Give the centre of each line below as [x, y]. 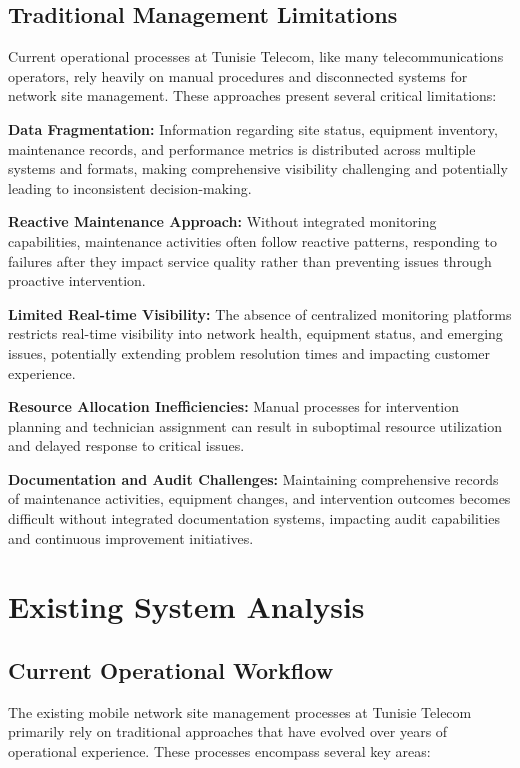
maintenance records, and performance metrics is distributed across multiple [242, 148]
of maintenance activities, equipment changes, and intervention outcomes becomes [259, 498]
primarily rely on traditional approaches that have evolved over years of [228, 731]
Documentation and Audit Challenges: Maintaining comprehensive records [253, 478]
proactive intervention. [77, 280]
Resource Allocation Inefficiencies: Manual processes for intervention [233, 406]
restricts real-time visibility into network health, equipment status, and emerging [255, 333]
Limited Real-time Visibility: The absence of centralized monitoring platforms [260, 313]
